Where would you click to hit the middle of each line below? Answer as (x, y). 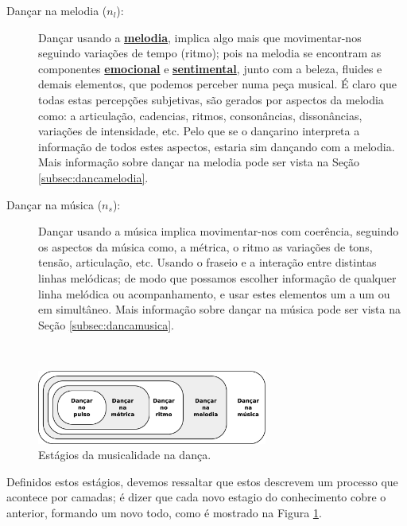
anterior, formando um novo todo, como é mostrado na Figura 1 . (164, 512)
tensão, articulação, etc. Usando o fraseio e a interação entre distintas (207, 262)
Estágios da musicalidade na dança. (125, 455)
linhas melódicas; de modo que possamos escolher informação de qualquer (217, 277)
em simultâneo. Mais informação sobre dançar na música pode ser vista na (219, 309)
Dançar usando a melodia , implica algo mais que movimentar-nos (200, 37)
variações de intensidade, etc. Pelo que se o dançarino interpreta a (199, 131)
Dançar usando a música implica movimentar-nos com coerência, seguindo (219, 231)
